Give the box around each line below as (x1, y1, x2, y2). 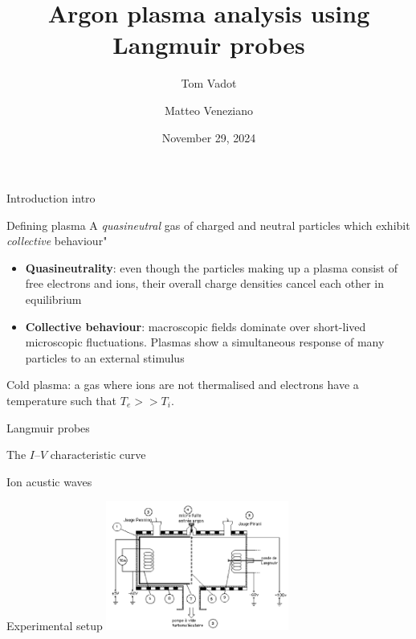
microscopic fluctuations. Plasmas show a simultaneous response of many (25, 334, 385, 350)
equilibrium (25, 291, 82, 308)
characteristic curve (50, 446, 146, 463)
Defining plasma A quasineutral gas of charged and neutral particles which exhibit (6, 216, 410, 233)
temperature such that (6, 392, 117, 409)
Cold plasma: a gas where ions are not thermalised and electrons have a (6, 376, 359, 393)
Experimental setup (6, 616, 103, 633)
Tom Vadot (181, 75, 237, 92)
